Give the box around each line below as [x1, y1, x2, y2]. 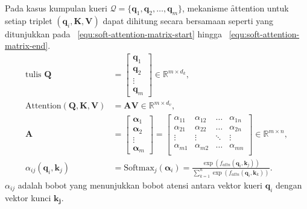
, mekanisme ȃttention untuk [182, 2, 289, 14]
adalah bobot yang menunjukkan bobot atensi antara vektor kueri [17, 178, 262, 191]
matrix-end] [5, 39, 48, 52]
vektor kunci [5, 191, 51, 204]
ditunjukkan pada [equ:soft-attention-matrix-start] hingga [5, 27, 223, 40]
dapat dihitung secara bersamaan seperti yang [103, 14, 274, 27]
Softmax [124, 163, 154, 172]
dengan [275, 178, 302, 191]
